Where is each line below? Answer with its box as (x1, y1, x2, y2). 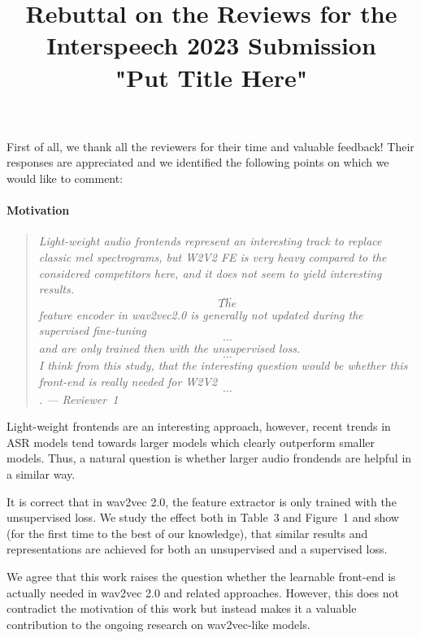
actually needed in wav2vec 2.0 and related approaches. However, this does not (7, 584, 399, 601)
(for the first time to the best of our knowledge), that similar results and (7, 524, 368, 541)
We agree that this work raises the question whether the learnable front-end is (7, 568, 396, 585)
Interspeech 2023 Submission (46, 28, 376, 62)
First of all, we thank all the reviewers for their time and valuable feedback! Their (7, 137, 414, 154)
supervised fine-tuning (38, 322, 147, 339)
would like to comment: (7, 169, 124, 186)
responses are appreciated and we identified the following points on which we (7, 154, 389, 171)
